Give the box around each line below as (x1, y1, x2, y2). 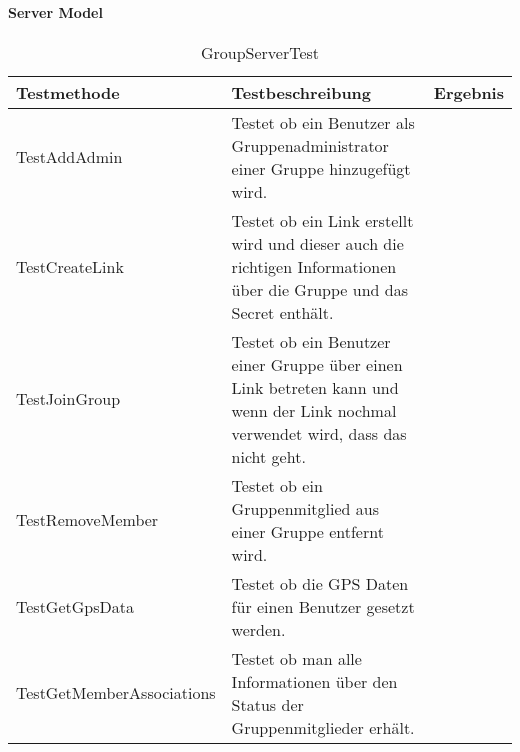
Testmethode (16, 80, 120, 104)
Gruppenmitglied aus (231, 496, 380, 520)
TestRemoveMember (16, 508, 159, 532)
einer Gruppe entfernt (231, 519, 384, 543)
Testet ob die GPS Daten (231, 571, 409, 595)
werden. (231, 617, 286, 641)
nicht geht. (231, 444, 306, 468)
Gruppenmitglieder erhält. (231, 715, 415, 739)
